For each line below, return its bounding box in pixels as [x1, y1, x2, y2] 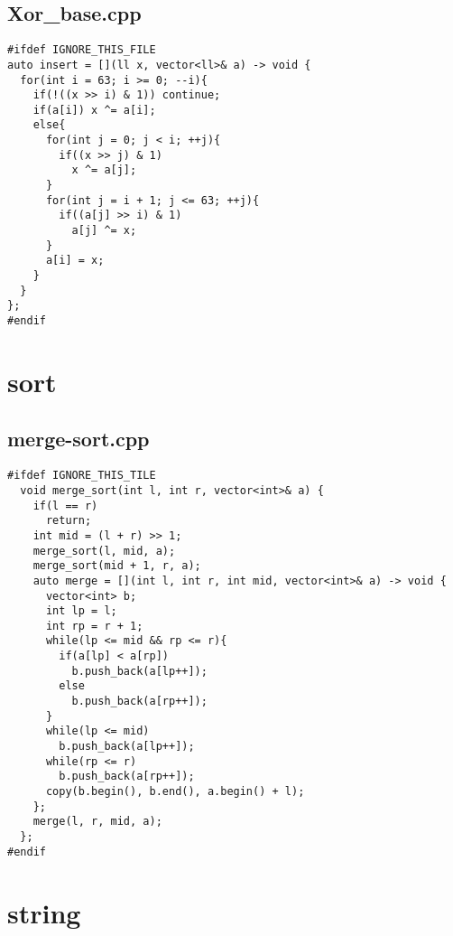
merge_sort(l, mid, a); [32, 544, 176, 557]
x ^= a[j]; [71, 164, 137, 177]
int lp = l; [45, 604, 117, 618]
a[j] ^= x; [71, 224, 137, 238]
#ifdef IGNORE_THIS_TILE [7, 469, 156, 482]
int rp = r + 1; [45, 619, 143, 632]
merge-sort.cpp [7, 425, 150, 453]
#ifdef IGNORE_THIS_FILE [7, 43, 156, 57]
